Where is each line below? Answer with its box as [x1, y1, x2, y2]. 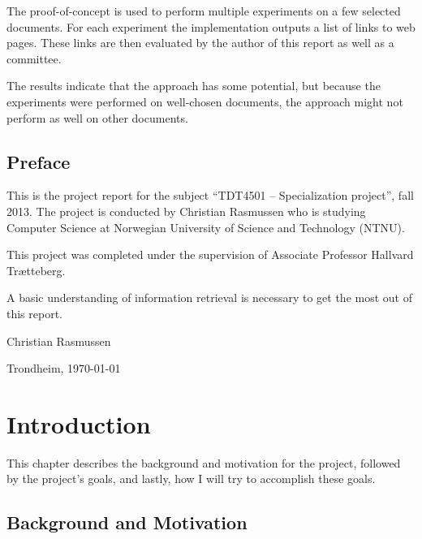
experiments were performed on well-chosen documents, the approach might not [6, 93, 403, 110]
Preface [6, 149, 71, 174]
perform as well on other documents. [6, 109, 188, 126]
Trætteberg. [6, 261, 66, 278]
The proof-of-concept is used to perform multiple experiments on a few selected [6, 2, 401, 19]
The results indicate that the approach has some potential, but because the [6, 77, 381, 94]
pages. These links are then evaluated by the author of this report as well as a [6, 34, 394, 51]
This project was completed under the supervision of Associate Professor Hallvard [6, 246, 414, 263]
